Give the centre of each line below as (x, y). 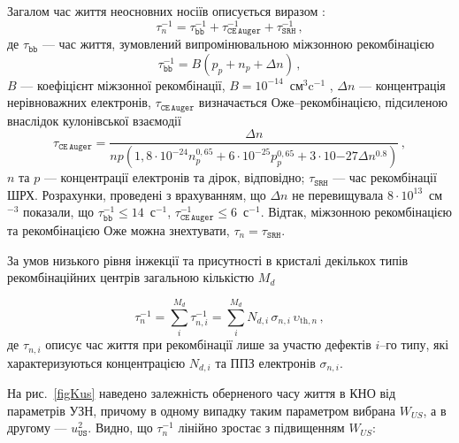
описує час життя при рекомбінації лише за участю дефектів (208, 344)
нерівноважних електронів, (79, 102)
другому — (37, 428)
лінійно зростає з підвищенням (261, 428)
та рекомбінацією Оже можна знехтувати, (119, 229)
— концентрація (402, 84)
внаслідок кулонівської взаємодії (94, 120)
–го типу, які (414, 344)
